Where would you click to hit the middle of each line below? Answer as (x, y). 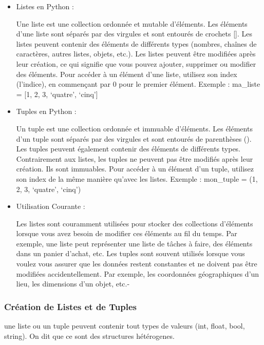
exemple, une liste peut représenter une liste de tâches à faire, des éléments (134, 243)
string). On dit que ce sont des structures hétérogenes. (89, 336)
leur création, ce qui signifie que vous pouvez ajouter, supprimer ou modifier (136, 63)
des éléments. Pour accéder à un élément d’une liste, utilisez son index (127, 74)
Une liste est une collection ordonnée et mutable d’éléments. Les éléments (132, 23)
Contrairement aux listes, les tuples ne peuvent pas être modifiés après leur (135, 158)
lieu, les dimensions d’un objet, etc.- (73, 284)
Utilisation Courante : (51, 206)
